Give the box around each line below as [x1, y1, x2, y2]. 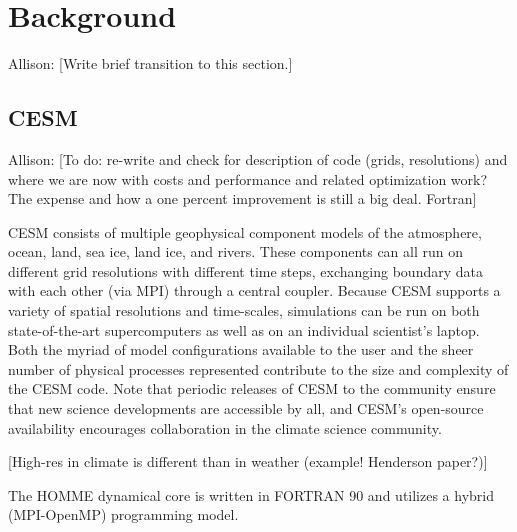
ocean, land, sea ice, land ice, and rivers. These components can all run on [8, 241, 464, 262]
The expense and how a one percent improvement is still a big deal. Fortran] [8, 188, 477, 209]
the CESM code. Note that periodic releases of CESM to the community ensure [8, 378, 496, 399]
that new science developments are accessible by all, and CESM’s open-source [8, 398, 484, 419]
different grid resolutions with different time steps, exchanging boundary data [8, 260, 483, 281]
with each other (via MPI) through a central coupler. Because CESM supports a [8, 280, 501, 301]
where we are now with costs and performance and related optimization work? [8, 168, 488, 189]
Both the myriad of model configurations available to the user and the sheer [8, 339, 474, 360]
